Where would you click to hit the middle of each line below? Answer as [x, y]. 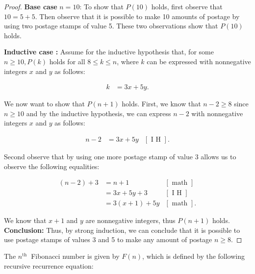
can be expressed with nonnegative [199, 61]
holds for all [67, 61]
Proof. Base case [31, 6]
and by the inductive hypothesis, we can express [99, 113]
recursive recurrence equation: [49, 265]
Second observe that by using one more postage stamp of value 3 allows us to [120, 156]
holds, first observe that [187, 6]
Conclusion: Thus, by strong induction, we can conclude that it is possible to [122, 230]
